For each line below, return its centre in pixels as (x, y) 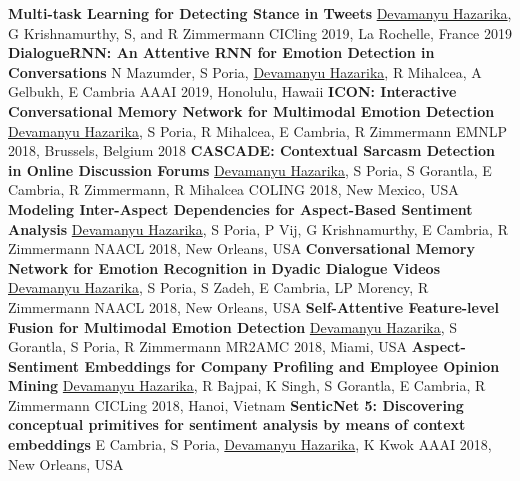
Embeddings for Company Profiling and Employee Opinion (292, 365)
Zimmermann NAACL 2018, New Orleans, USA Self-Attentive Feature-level (253, 306)
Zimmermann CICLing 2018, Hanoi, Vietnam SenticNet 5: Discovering (236, 404)
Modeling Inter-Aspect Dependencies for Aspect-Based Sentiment (240, 208)
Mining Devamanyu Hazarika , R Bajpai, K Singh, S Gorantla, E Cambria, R (247, 385)
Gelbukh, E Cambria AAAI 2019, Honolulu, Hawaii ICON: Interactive (232, 91)
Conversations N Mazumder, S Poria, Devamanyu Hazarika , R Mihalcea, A (245, 71)
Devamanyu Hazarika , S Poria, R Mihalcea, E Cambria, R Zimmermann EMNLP (258, 130)
